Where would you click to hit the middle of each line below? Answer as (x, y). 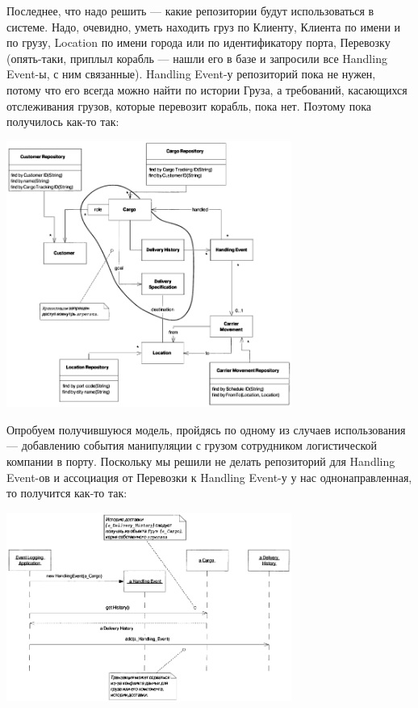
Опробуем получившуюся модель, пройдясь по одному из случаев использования (206, 429)
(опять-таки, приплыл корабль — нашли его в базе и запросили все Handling (197, 58)
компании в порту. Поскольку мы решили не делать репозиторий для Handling (201, 461)
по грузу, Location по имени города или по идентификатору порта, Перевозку (199, 42)
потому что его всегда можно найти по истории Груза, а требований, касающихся (207, 89)
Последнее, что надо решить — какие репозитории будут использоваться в (190, 10)
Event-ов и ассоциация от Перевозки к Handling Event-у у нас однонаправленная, (209, 477)
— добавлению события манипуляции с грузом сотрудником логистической (192, 445)
